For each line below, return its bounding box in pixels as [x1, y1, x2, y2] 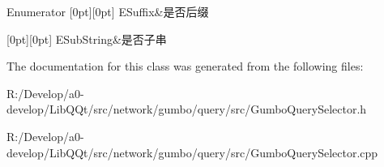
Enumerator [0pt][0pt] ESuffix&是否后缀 [6, 3, 209, 19]
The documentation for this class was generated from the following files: [6, 58, 364, 75]
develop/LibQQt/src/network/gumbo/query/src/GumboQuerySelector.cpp [6, 143, 378, 161]
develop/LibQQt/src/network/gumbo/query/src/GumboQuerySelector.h [6, 101, 367, 118]
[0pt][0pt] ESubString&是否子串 [6, 30, 167, 47]
